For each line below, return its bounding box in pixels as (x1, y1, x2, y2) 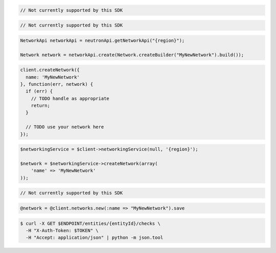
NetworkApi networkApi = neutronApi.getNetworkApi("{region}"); (20, 37, 185, 43)
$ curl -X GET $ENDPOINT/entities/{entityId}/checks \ (20, 220, 160, 226)
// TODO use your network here (26, 124, 104, 130)
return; (31, 103, 51, 109)
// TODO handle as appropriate (31, 95, 109, 102)
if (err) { (26, 88, 53, 94)
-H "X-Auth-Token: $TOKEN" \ (26, 227, 99, 233)
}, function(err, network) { (20, 81, 94, 87)
